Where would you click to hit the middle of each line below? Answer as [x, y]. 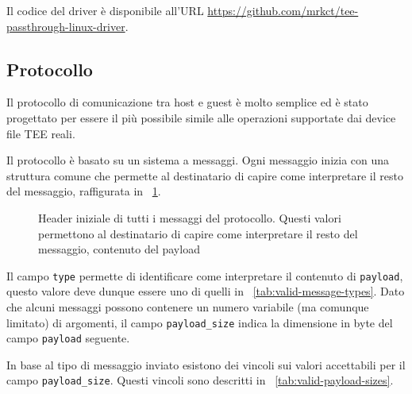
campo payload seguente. [68, 338]
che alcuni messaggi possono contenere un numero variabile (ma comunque [188, 306]
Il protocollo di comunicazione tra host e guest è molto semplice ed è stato [187, 102]
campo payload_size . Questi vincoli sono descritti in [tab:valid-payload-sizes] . [200, 380]
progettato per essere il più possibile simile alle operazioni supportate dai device [201, 117]
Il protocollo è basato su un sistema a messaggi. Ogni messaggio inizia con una [198, 160]
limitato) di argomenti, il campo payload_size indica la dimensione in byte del [200, 322]
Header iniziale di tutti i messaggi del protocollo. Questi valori [190, 217]
